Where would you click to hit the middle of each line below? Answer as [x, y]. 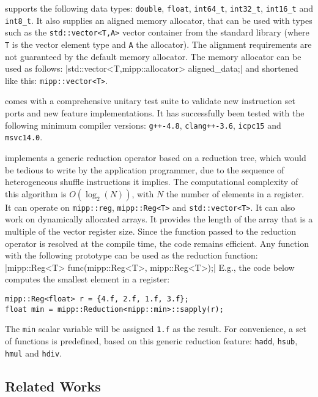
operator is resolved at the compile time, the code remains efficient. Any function [157, 243]
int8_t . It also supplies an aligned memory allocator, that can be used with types [159, 20]
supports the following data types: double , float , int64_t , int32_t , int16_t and [159, 8]
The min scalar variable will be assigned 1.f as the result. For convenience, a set [156, 329]
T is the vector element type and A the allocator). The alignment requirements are [158, 44]
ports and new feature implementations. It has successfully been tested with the [155, 113]
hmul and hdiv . [34, 353]
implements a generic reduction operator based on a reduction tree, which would [156, 157]
